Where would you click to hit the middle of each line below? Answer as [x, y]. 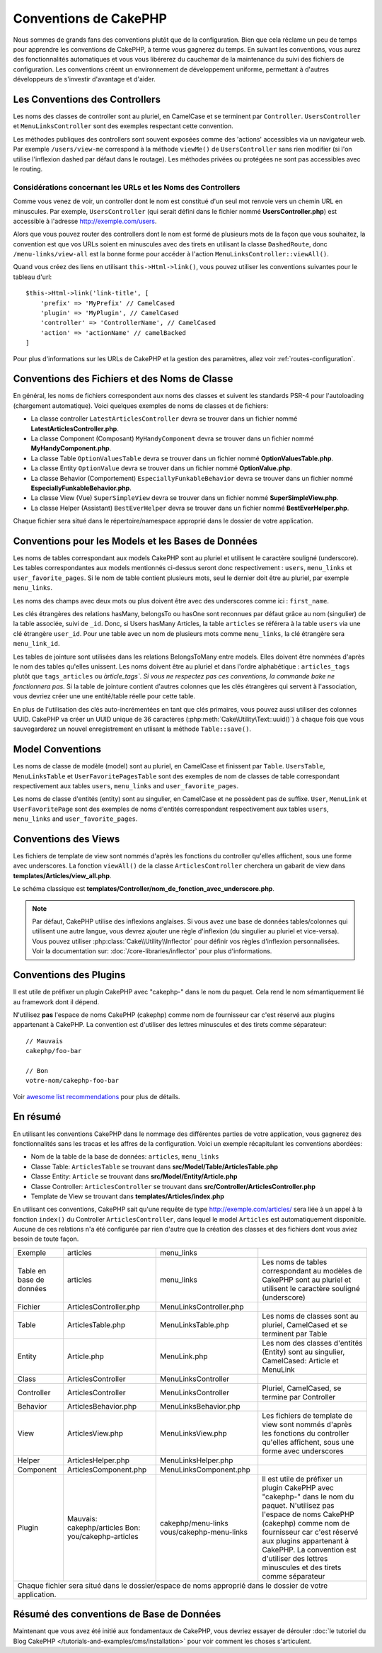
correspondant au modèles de [312, 1271]
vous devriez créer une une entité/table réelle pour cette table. [104, 696]
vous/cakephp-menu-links [203, 1532]
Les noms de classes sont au [310, 1316]
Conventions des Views [66, 839]
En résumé [37, 1117]
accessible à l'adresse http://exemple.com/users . [85, 221]
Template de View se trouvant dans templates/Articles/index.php [127, 1196]
